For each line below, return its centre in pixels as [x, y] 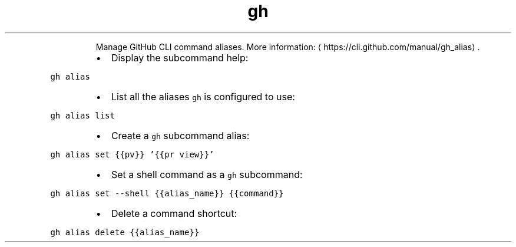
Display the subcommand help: [180, 57]
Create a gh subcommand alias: [180, 135]
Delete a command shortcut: [174, 213]
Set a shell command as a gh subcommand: [207, 174]
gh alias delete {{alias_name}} [125, 232]
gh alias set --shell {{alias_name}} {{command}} [167, 193]
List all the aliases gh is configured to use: [203, 96]
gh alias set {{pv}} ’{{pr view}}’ [132, 154]
